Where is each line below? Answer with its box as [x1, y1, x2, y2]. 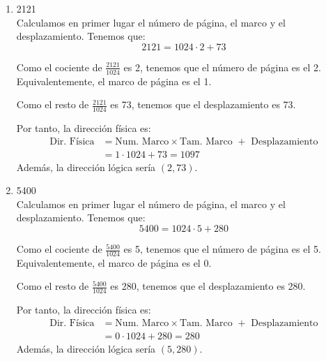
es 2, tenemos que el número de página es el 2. [123, 59, 321, 74]
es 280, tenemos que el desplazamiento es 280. [110, 279, 306, 293]
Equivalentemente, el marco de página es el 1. [16, 73, 212, 88]
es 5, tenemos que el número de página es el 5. [123, 242, 321, 256]
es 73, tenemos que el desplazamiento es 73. [110, 97, 296, 112]
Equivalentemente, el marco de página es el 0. [16, 255, 212, 270]
